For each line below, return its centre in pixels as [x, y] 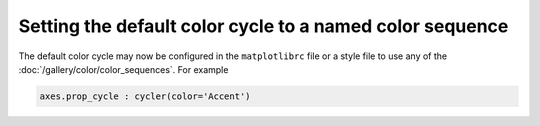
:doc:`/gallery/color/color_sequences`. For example [123, 69]
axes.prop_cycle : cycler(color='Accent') [145, 96]
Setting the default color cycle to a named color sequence [263, 26]
